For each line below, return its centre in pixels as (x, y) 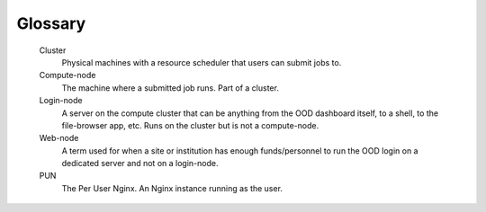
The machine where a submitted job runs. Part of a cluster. (170, 88)
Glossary (51, 23)
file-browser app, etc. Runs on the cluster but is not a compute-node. (190, 125)
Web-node (59, 138)
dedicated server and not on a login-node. (140, 163)
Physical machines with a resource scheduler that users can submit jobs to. (202, 62)
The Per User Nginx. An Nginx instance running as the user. (172, 188)
